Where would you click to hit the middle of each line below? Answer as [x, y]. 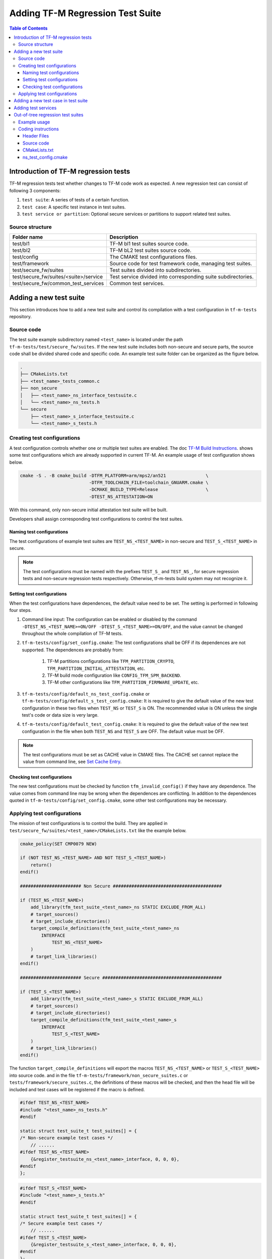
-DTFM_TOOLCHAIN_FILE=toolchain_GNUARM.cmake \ [149, 483]
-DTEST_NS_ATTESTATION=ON [121, 497]
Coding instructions [39, 129]
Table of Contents [28, 28]
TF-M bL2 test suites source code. [150, 250]
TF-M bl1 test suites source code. [149, 244]
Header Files [36, 136]
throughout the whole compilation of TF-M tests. [72, 634]
